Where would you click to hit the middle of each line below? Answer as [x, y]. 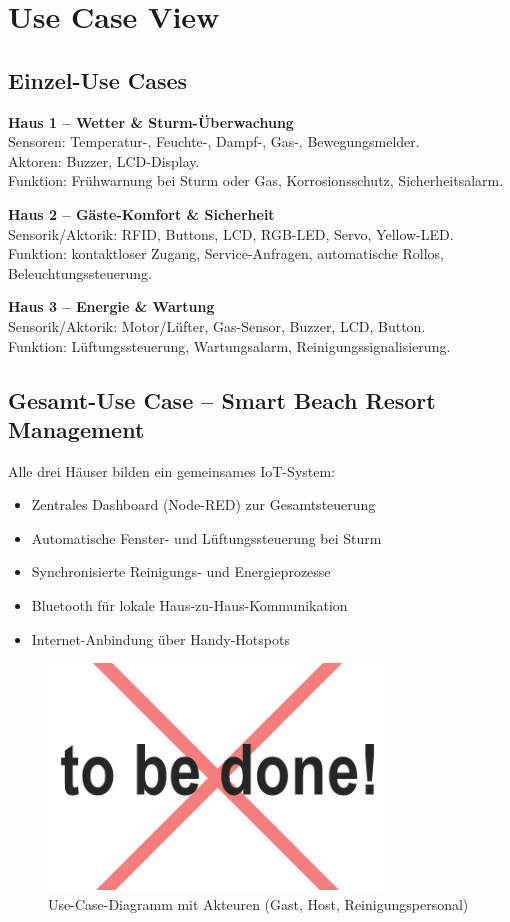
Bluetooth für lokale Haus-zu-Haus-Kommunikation [189, 605]
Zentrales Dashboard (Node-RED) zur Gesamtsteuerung [203, 504]
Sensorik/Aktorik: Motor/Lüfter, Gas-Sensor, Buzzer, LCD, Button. [217, 325]
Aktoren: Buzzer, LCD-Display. [104, 160]
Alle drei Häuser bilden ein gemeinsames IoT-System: [172, 470]
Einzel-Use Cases [98, 79]
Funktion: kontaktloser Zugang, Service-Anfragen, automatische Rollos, [226, 253]
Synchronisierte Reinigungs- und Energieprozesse [181, 571]
